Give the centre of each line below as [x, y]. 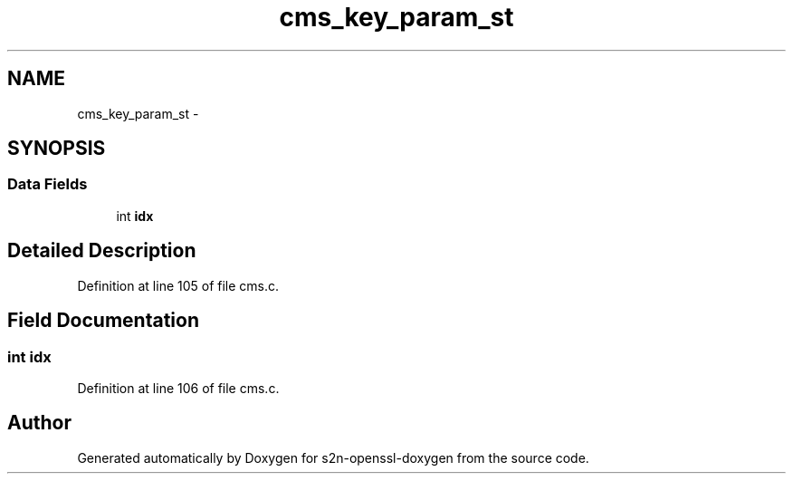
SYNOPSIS [57, 149]
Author [39, 423]
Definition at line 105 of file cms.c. [178, 285]
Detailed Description [102, 251]
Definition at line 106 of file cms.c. [178, 388]
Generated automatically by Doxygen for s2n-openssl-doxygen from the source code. [333, 457]
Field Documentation [103, 321]
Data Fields [48, 184]
